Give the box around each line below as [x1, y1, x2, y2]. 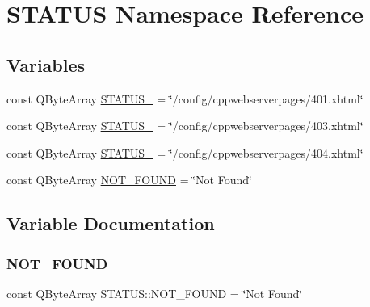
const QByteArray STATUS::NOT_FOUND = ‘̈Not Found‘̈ [6, 284, 303, 301]
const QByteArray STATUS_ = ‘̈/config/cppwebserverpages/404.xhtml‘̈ [6, 144, 364, 161]
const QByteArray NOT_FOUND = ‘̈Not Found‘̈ [6, 171, 252, 188]
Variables [6, 52, 86, 77]
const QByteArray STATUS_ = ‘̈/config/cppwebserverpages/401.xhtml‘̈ [6, 90, 364, 107]
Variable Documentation [6, 211, 215, 236]
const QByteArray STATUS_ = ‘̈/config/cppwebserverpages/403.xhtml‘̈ [6, 117, 364, 134]
